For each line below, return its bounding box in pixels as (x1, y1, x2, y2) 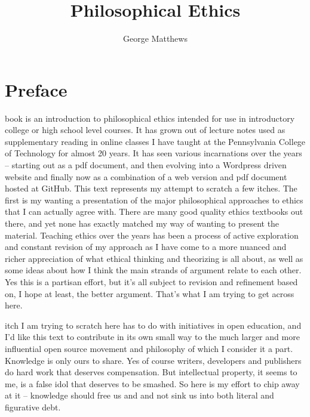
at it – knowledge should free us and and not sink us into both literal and (5, 389, 274, 401)
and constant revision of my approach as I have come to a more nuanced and (5, 240, 287, 253)
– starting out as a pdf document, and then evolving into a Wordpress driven (5, 159, 287, 171)
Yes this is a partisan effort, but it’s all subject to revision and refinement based (5, 275, 298, 288)
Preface (5, 77, 67, 101)
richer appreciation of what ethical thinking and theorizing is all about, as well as (5, 252, 303, 264)
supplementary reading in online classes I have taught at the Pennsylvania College (5, 135, 306, 147)
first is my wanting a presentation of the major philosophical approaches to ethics (5, 193, 303, 206)
